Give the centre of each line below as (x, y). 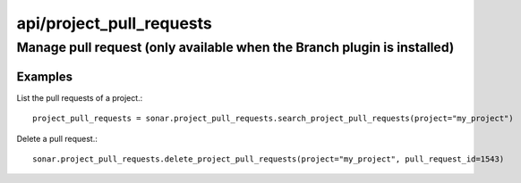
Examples (45, 76)
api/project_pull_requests (114, 23)
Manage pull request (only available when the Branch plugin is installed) (235, 47)
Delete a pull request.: (57, 138)
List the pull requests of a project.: (80, 97)
